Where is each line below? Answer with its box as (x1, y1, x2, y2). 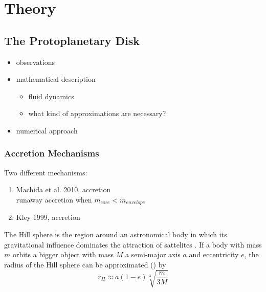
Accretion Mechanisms (4, 147, 99, 160)
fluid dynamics (28, 91, 74, 101)
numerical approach (16, 125, 78, 136)
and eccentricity (189, 249, 239, 260)
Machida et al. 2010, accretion (16, 184, 111, 195)
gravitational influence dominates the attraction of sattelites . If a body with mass (4, 239, 262, 250)
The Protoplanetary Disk (4, 32, 140, 48)
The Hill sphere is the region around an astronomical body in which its (4, 229, 227, 239)
